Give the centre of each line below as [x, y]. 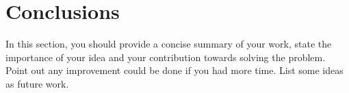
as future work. [37, 83]
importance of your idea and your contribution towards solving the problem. [166, 57]
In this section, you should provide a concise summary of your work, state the [169, 44]
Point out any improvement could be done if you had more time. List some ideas [174, 70]
